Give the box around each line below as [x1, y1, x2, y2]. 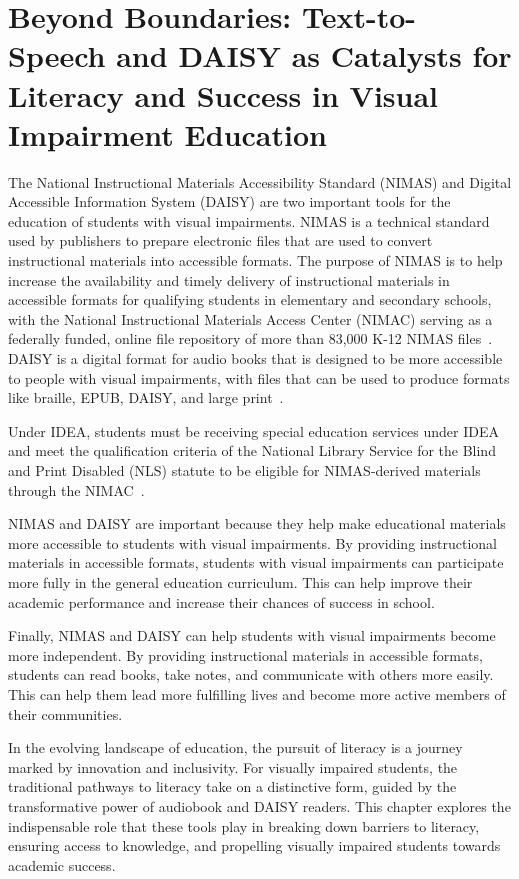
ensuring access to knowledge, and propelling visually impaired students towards [8, 835, 501, 856]
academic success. [8, 854, 116, 875]
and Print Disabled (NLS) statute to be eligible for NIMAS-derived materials [8, 460, 481, 480]
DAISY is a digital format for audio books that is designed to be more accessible [8, 348, 503, 369]
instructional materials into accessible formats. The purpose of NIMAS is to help [8, 250, 503, 271]
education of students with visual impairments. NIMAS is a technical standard [8, 210, 490, 231]
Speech [8, 35, 106, 76]
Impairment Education [8, 113, 327, 154]
